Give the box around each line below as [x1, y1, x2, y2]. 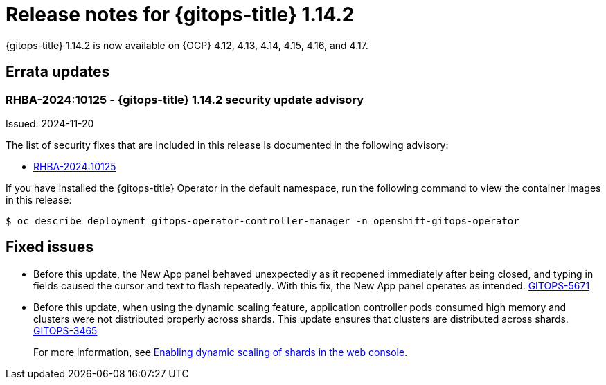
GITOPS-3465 [33, 324, 98, 337]
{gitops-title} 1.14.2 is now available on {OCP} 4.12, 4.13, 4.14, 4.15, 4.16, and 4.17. [6, 39, 368, 51]
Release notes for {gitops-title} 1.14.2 [6, 3, 355, 26]
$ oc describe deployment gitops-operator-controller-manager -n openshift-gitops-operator [6, 215, 519, 226]
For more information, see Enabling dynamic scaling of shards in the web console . [33, 346, 408, 358]
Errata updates [6, 63, 110, 81]
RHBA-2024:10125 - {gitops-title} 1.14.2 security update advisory [6, 92, 364, 107]
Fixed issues [6, 238, 94, 256]
